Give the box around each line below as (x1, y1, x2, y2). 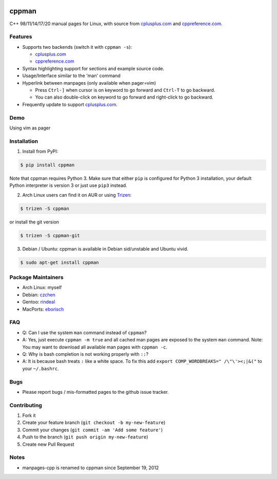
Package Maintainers (9, 274, 64, 281)
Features (9, 33, 32, 41)
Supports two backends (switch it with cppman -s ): (22, 44, 132, 50)
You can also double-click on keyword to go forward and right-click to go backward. (35, 94, 213, 100)
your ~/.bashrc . (22, 365, 59, 372)
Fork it (22, 412, 36, 418)
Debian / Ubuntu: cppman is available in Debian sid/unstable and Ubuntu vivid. (22, 245, 188, 252)
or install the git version (9, 219, 59, 225)
